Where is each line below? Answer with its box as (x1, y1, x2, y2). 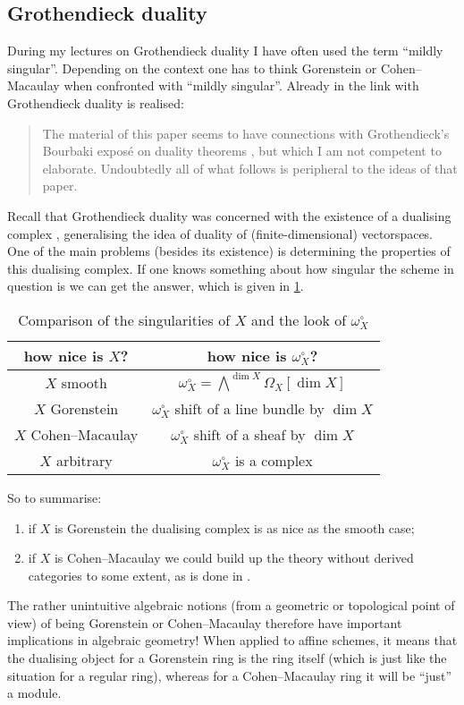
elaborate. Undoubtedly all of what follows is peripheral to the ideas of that (42, 158, 458, 177)
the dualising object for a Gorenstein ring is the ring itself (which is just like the (7, 649, 447, 667)
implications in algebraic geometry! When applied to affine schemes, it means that (7, 631, 458, 650)
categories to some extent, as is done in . (28, 565, 251, 584)
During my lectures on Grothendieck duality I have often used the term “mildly (7, 41, 443, 60)
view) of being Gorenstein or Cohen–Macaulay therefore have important (7, 613, 402, 632)
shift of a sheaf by (193, 423, 306, 445)
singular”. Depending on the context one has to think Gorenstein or (7, 58, 377, 77)
